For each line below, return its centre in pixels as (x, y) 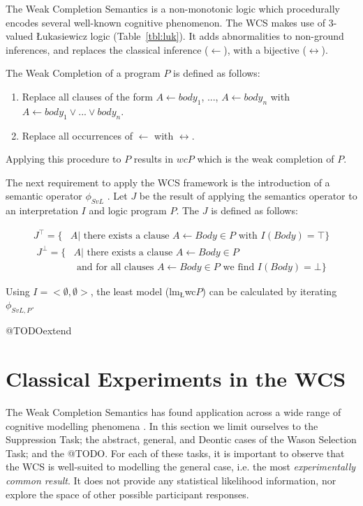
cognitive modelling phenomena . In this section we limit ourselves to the (162, 425)
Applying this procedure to (64, 159)
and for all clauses (116, 267)
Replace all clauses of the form (87, 96)
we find (239, 267)
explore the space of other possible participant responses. (127, 494)
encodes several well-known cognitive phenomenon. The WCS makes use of (166, 22)
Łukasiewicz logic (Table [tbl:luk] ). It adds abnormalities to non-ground (190, 36)
